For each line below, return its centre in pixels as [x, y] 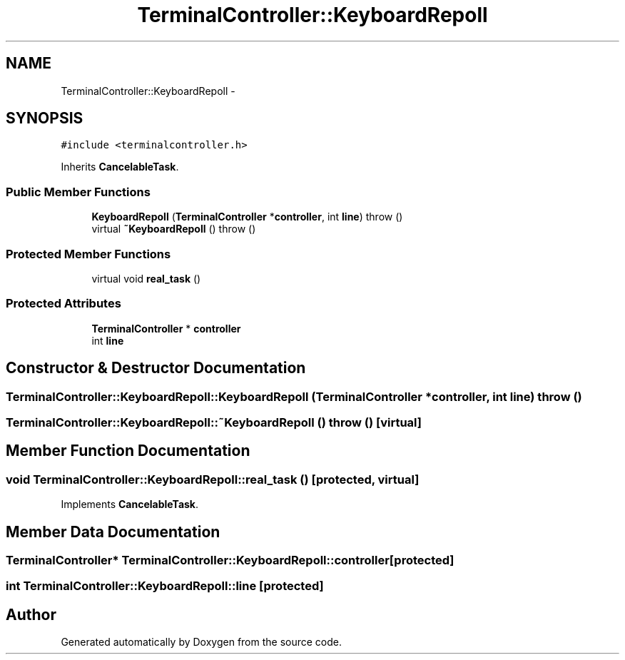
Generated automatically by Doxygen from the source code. [202, 642]
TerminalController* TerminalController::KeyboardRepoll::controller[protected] [230, 560]
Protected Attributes [63, 304]
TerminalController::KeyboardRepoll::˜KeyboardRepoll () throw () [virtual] [214, 422]
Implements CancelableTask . [130, 504]
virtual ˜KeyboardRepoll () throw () [174, 229]
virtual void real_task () [146, 278]
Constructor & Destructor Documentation [156, 368]
